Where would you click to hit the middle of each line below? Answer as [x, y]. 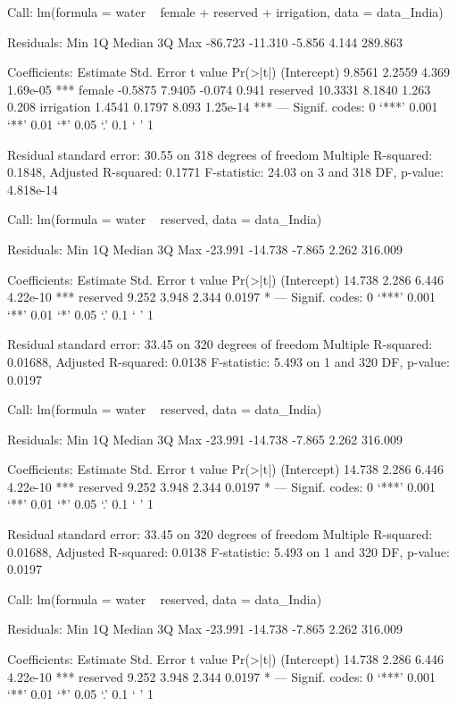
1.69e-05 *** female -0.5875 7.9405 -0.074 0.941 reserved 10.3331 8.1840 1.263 [219, 89]
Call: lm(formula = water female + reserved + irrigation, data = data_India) [225, 12]
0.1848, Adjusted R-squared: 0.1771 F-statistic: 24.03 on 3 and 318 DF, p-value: [225, 172]
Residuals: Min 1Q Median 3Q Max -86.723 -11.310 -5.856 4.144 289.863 [205, 42]
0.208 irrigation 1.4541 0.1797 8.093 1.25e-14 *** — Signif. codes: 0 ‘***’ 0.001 [223, 107]
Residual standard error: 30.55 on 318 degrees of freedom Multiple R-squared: [220, 154]
